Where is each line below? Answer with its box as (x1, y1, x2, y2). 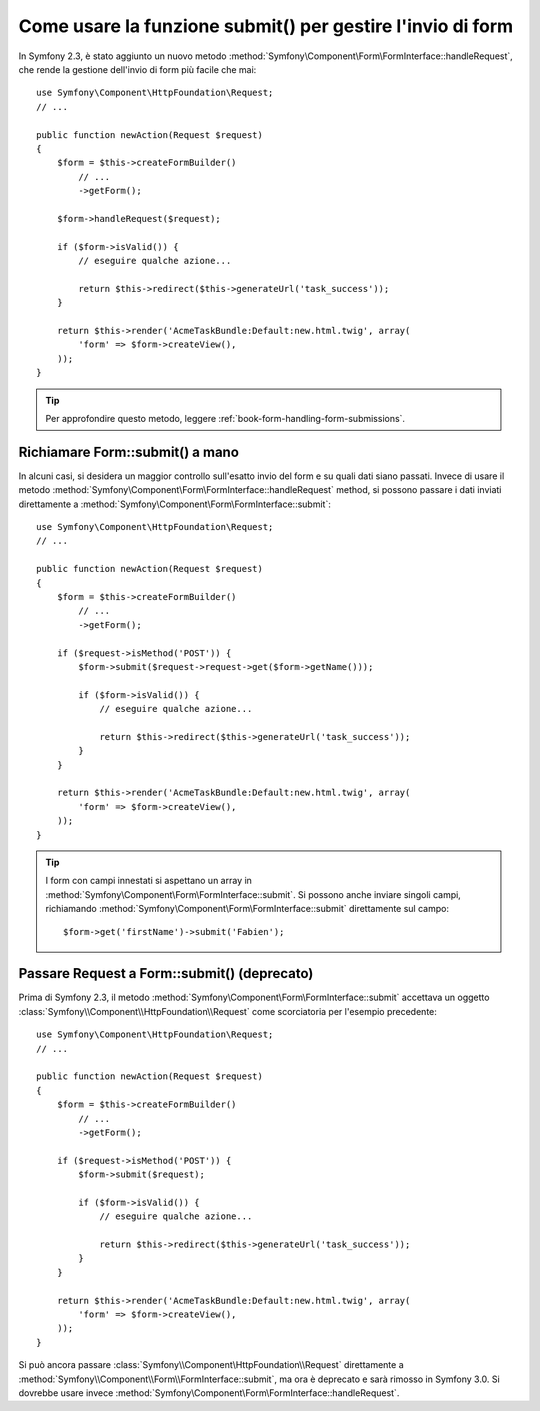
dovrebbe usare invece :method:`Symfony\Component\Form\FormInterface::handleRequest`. (18, 1387, 400, 1399)
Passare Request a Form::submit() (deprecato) (18, 965, 314, 982)
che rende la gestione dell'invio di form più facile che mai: (18, 63, 257, 75)
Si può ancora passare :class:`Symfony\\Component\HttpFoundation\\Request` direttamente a (18, 1359, 404, 1371)
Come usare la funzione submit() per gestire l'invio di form (18, 15, 514, 37)
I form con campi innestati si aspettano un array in (45, 875, 252, 887)
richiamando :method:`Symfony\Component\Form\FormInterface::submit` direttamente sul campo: (45, 903, 450, 915)
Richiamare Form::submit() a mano (18, 443, 240, 460)
